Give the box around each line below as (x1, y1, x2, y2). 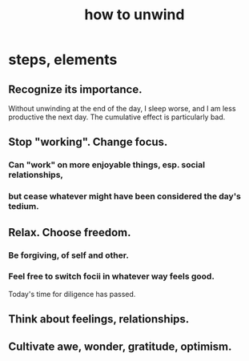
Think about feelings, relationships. (8, 312, 190, 326)
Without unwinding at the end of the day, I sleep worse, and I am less (8, 104, 236, 113)
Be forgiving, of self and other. (8, 250, 130, 261)
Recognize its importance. (8, 82, 143, 96)
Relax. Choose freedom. (8, 226, 131, 239)
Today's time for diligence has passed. (8, 289, 136, 299)
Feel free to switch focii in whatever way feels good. (8, 271, 215, 282)
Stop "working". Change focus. (8, 135, 168, 149)
